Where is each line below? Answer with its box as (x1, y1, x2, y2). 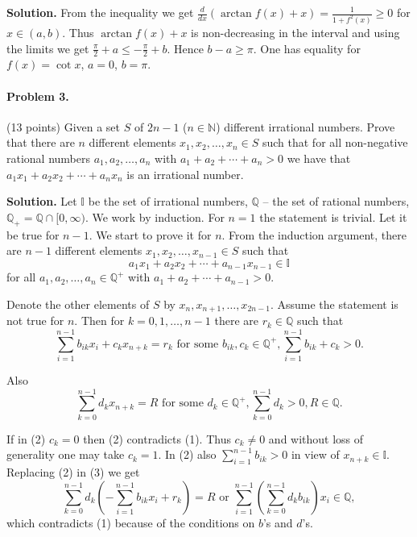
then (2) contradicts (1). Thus (83, 430, 231, 447)
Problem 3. (6, 87, 69, 104)
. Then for (74, 312, 125, 329)
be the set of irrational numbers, (88, 193, 248, 210)
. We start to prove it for (89, 226, 212, 243)
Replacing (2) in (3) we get (6, 464, 140, 481)
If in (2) (6, 430, 46, 447)
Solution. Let (6, 193, 77, 210)
